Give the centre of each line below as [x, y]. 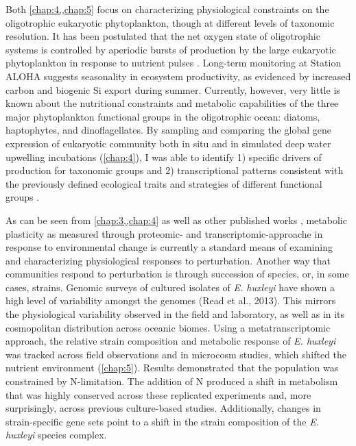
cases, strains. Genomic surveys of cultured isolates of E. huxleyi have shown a [170, 287]
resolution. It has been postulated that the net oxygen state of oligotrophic [163, 36]
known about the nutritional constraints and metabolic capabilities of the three [172, 103]
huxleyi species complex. [56, 435]
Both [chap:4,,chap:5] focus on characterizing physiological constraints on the [167, 9]
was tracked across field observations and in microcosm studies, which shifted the [176, 354]
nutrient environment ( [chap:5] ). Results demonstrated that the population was [172, 368]
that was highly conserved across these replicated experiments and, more [158, 394]
